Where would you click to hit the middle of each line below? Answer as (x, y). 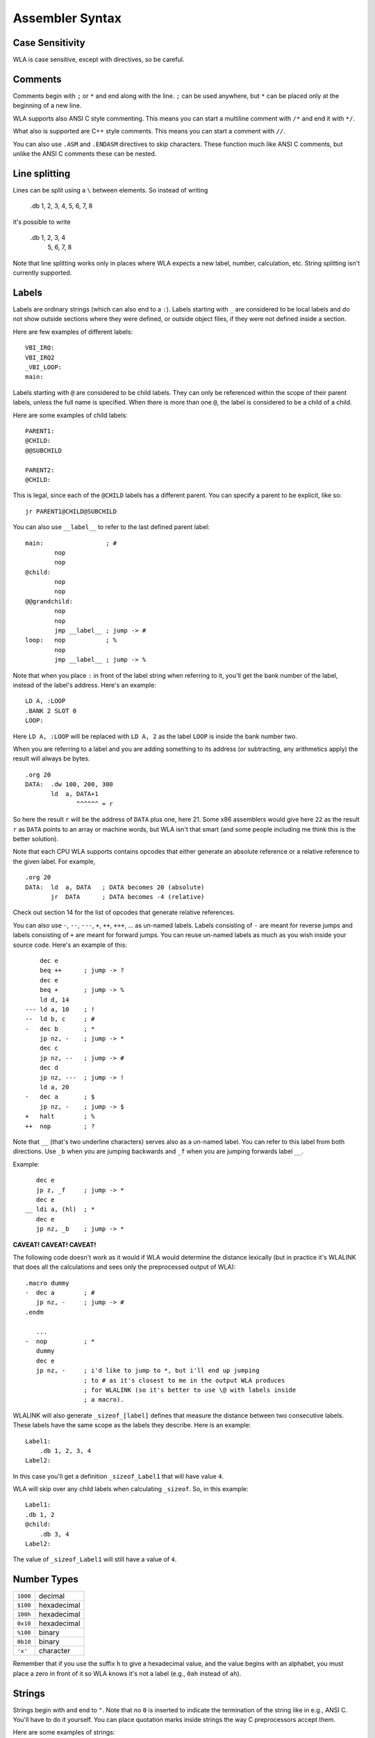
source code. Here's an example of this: (70, 945)
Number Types (46, 1579)
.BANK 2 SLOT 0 (51, 710)
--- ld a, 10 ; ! (60, 1009)
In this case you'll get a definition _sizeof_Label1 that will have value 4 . (118, 1476)
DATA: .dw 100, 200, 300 (69, 785)
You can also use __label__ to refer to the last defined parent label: (111, 527)
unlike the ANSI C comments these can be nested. (85, 154)
